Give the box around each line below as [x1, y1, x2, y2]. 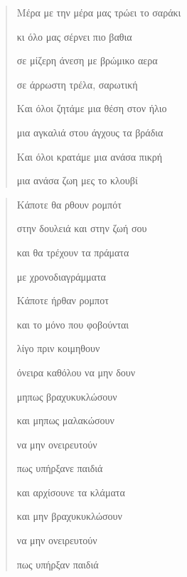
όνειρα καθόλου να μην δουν [16, 364, 136, 379]
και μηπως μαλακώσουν [16, 413, 114, 428]
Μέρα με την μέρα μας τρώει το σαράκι [16, 5, 181, 19]
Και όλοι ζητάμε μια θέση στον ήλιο [16, 101, 167, 116]
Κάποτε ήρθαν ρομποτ [16, 293, 109, 308]
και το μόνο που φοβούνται [16, 316, 129, 331]
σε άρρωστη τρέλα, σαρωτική [16, 76, 138, 91]
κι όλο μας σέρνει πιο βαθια [16, 29, 132, 44]
